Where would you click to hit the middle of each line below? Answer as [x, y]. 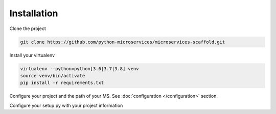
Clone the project [28, 28]
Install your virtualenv [32, 55]
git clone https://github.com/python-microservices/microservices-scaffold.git [123, 42]
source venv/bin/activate [53, 76]
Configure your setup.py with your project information [66, 105]
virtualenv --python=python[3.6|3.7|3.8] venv [79, 68]
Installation [34, 13]
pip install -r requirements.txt [62, 83]
